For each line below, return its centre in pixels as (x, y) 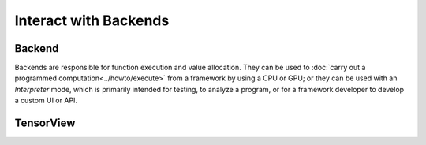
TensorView (45, 123)
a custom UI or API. (46, 100)
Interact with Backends (92, 20)
